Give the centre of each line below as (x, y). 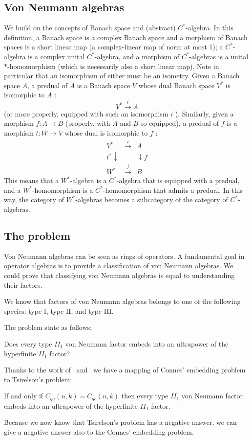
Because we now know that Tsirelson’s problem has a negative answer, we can (120, 422)
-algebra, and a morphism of (137, 56)
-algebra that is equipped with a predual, (178, 180)
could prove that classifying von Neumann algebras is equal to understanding (119, 275)
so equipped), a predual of (179, 123)
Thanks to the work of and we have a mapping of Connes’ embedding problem (125, 370)
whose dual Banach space (176, 85)
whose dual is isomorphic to (106, 132)
